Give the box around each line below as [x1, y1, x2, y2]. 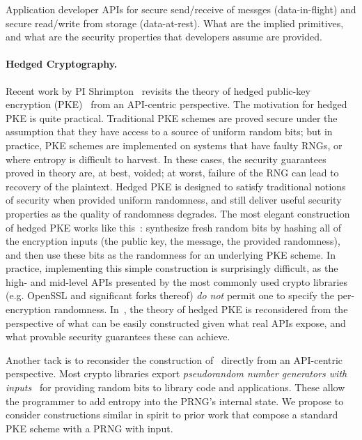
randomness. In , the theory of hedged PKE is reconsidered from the [54, 302, 348, 317]
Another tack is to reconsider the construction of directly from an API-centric [6, 352, 343, 367]
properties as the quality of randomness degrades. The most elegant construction [6, 206, 350, 220]
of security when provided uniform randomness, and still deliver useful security [6, 192, 342, 207]
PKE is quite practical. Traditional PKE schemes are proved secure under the [6, 110, 338, 125]
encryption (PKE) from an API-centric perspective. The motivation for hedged [6, 97, 347, 112]
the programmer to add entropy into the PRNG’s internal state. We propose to [6, 393, 344, 408]
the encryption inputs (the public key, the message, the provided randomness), [6, 234, 340, 248]
